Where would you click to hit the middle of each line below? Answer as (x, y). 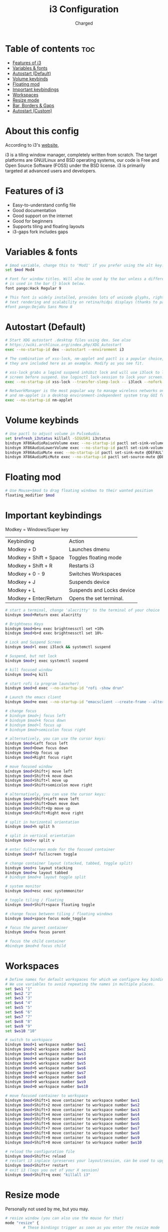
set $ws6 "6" (19, 1012)
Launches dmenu (89, 549)
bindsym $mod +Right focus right (39, 757)
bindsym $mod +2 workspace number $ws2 (45, 1049)
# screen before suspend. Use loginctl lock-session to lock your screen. (85, 377)
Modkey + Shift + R (30, 565)
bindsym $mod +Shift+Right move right (44, 813)
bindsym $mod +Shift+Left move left (42, 799)
